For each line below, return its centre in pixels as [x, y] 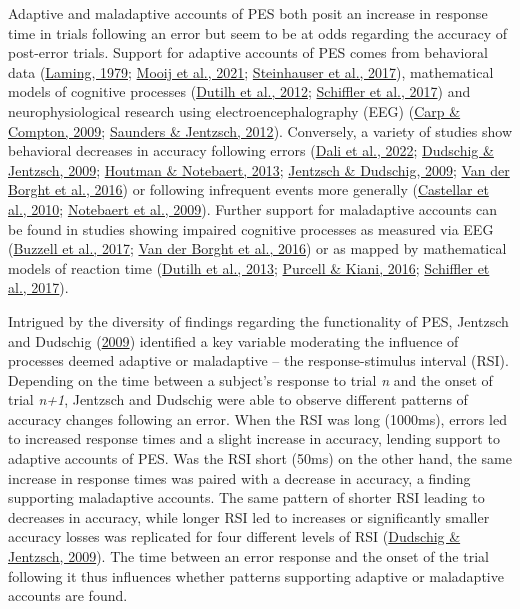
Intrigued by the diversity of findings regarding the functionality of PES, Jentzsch [258, 320]
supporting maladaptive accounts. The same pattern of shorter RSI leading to [246, 497]
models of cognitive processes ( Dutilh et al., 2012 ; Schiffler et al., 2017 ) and [239, 91]
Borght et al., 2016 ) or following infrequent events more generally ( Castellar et [248, 189]
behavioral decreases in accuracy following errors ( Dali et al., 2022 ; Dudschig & [251, 150]
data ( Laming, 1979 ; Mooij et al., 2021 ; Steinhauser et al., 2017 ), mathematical [251, 71]
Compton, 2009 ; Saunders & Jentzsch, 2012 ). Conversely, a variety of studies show [260, 130]
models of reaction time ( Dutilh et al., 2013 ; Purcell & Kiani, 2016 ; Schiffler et [249, 267]
